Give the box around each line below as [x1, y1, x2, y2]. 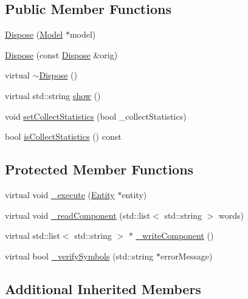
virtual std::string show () [5, 89, 101, 101]
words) [219, 208, 244, 221]
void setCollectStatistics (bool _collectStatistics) [5, 109, 187, 122]
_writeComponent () [136, 229, 214, 242]
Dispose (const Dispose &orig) [5, 48, 118, 61]
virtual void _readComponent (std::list [5, 208, 151, 221]
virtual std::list [5, 229, 60, 242]
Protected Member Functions [5, 160, 194, 179]
